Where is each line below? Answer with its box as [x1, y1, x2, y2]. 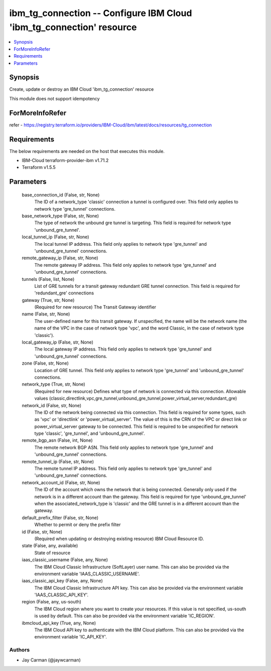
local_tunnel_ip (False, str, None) [22, 234, 89, 240]
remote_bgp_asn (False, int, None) [22, 437, 93, 443]
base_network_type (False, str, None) [22, 213, 99, 219]
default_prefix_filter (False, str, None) [22, 515, 99, 521]
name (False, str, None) [22, 311, 70, 317]
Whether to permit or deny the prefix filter [34, 522, 121, 528]
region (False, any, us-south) [22, 599, 81, 605]
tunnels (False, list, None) [22, 276, 75, 282]
